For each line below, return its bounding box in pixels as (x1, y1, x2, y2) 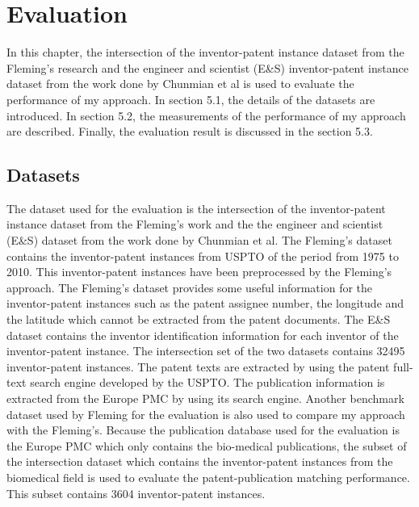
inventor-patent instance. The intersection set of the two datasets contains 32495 (6, 342, 405, 359)
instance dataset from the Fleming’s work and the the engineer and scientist (6, 216, 383, 233)
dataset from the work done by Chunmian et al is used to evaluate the (6, 75, 354, 92)
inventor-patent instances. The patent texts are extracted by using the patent (6, 358, 390, 375)
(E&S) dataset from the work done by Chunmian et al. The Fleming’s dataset (6, 232, 392, 249)
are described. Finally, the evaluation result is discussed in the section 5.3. (6, 123, 373, 140)
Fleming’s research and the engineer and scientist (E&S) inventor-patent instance (6, 59, 409, 76)
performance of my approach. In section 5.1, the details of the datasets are (6, 90, 375, 107)
